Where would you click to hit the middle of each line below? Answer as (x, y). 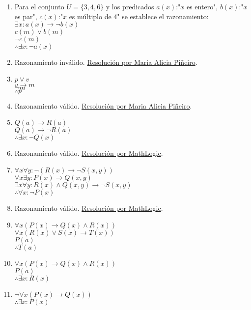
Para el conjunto (39, 6)
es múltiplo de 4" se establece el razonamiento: (139, 16)
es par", (26, 16)
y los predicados (130, 6)
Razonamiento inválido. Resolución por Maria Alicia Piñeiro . (106, 62)
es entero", (202, 6)
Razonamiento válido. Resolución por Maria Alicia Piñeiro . (103, 105)
